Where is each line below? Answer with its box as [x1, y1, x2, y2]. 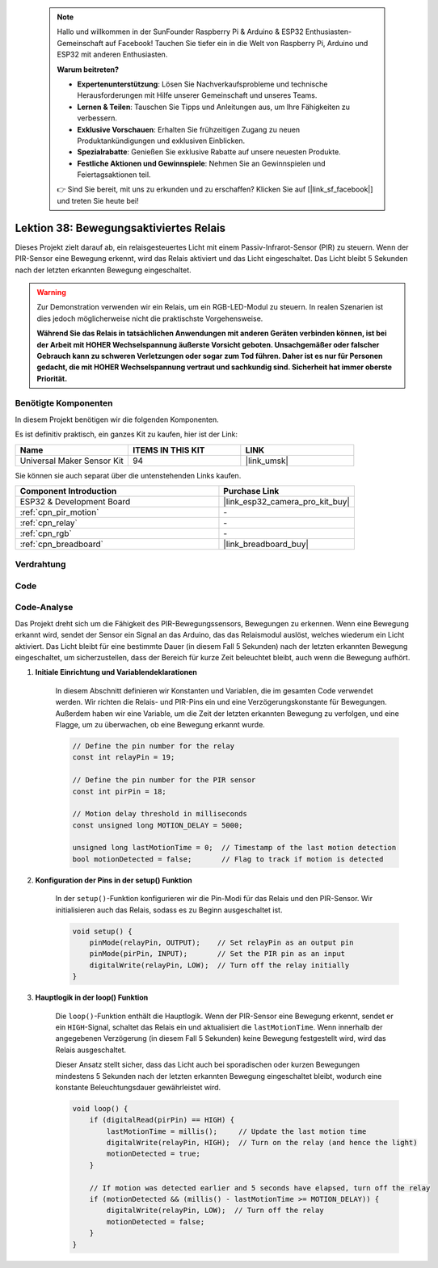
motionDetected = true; [106, 1149, 201, 1159]
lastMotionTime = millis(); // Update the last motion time [106, 1127, 367, 1135]
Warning [36, 287, 66, 297]
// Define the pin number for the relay [72, 741, 234, 751]
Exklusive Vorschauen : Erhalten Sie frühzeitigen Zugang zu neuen [77, 124, 301, 134]
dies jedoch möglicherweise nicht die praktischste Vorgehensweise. [36, 314, 263, 323]
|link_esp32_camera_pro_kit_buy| [223, 495, 351, 507]
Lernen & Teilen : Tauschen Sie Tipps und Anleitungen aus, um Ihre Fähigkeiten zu [77, 102, 351, 112]
